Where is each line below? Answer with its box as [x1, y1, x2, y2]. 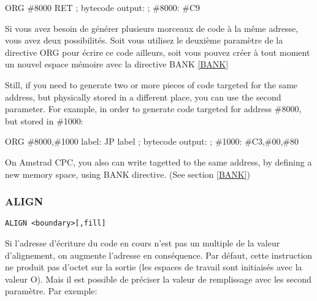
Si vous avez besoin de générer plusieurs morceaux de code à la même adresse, [5, 21, 299, 34]
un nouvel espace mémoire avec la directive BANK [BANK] [5, 58, 229, 70]
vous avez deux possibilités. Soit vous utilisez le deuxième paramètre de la [5, 34, 283, 47]
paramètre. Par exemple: [5, 284, 97, 297]
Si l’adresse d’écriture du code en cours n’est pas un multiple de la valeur [5, 237, 280, 249]
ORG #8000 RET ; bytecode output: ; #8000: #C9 [5, 1, 200, 13]
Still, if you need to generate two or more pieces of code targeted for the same [5, 78, 298, 91]
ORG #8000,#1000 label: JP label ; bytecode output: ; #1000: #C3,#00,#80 [5, 135, 299, 148]
